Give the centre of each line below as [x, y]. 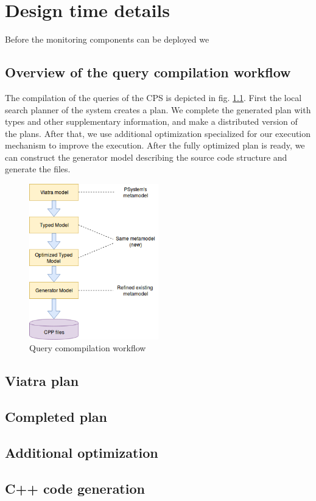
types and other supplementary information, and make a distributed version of [151, 121]
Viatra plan [42, 381]
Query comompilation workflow [88, 348]
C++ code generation [75, 488]
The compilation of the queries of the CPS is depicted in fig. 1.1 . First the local [153, 97]
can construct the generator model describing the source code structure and [146, 157]
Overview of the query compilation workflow [148, 72]
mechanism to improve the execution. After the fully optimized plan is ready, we [155, 145]
